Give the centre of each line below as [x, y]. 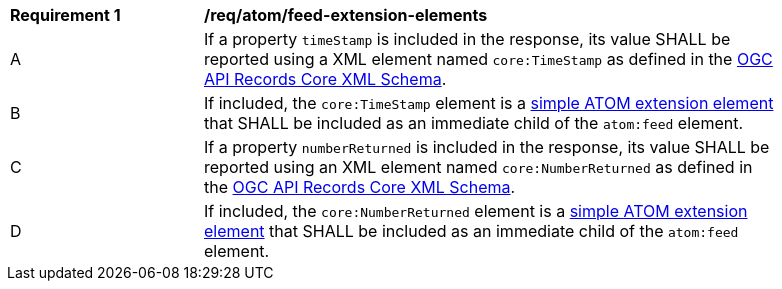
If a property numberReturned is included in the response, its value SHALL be [487, 147]
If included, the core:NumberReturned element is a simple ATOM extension [476, 211]
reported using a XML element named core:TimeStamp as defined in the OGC [488, 59]
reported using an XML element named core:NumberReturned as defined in [478, 167]
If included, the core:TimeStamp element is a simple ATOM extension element [489, 103]
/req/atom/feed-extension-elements [346, 15]
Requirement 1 [65, 15]
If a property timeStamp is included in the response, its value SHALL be [467, 39]
